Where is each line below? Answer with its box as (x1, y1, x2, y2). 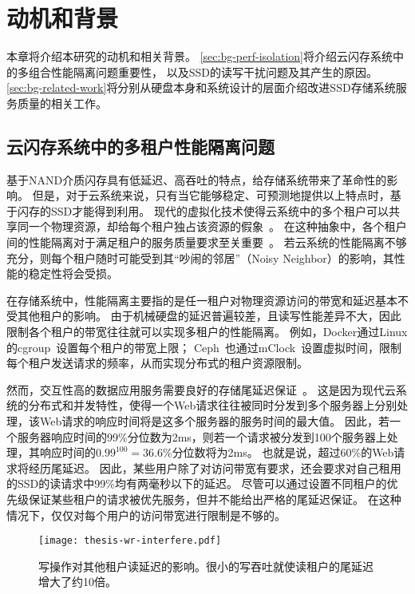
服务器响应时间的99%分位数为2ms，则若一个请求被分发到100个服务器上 (17, 428, 387, 445)
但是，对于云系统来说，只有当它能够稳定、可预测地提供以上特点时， (32, 187, 390, 204)
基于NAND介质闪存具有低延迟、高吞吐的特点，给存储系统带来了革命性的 (6, 171, 387, 188)
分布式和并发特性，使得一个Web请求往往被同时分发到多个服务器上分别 (28, 397, 397, 414)
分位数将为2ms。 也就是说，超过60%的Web (172, 444, 394, 461)
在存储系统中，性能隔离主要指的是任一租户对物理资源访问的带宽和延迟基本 (6, 291, 397, 308)
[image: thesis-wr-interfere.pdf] (38, 535, 222, 547)
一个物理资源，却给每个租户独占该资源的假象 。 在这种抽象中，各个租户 (28, 218, 407, 235)
